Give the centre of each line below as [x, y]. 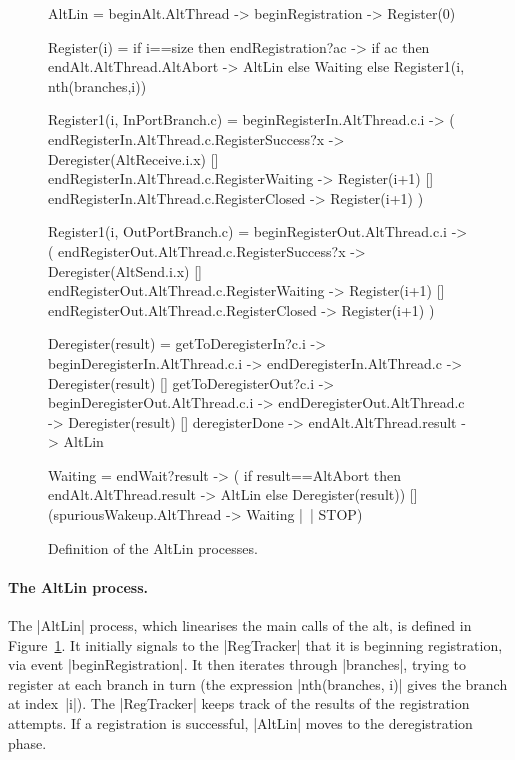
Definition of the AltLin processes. [153, 547]
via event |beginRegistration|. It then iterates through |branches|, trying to [237, 664]
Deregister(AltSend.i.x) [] [125, 270]
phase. [27, 742]
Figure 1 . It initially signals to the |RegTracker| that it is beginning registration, [255, 644]
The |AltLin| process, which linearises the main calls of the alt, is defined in [240, 625]
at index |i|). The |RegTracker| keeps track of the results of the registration [239, 703]
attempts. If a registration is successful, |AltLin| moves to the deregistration [240, 723]
